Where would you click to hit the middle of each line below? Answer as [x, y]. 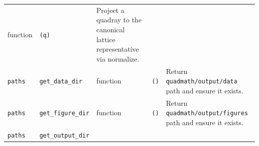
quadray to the [119, 20]
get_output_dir [65, 135]
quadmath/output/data [202, 82]
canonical [111, 29]
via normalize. [118, 58]
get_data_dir [61, 82]
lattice [106, 39]
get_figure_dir [65, 113]
